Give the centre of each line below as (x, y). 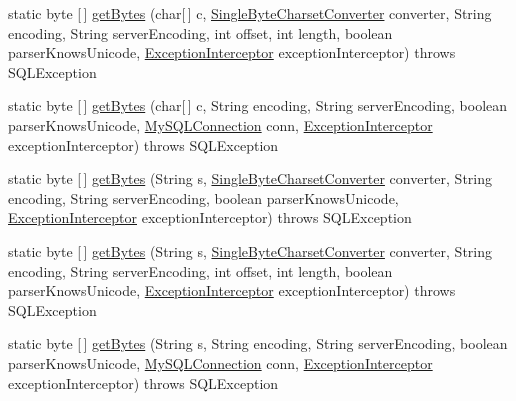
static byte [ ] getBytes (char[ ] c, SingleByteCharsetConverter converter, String (250, 13)
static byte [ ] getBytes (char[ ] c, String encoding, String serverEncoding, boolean (258, 105)
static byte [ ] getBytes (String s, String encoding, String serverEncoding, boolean (258, 343)
